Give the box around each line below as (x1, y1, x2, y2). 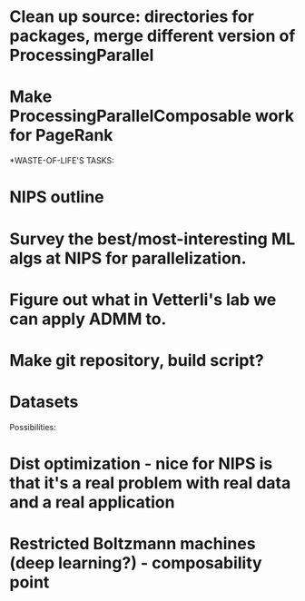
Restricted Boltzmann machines (9, 534, 256, 555)
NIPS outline (9, 187, 104, 208)
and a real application (9, 492, 175, 512)
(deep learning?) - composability (9, 553, 262, 574)
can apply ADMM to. (9, 309, 167, 329)
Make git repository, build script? (9, 350, 265, 370)
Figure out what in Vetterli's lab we (9, 289, 277, 310)
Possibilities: (9, 421, 56, 432)
